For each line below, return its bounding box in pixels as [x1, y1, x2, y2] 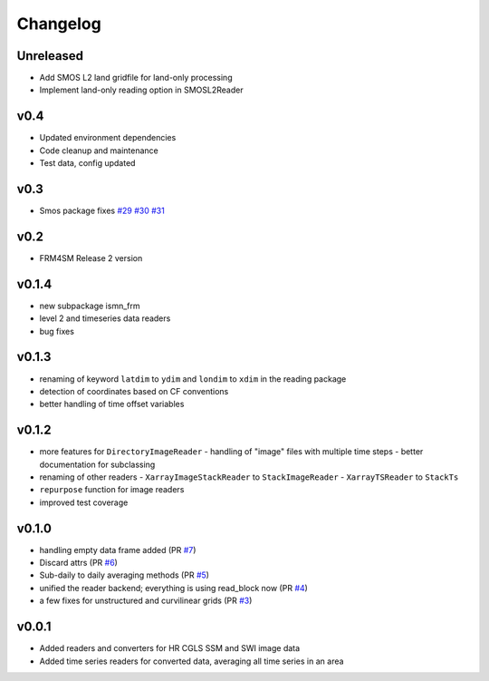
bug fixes [39, 326, 74, 336]
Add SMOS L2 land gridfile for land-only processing [39, 73, 233, 83]
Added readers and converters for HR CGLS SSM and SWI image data [39, 643, 301, 654]
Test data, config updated [39, 158, 136, 169]
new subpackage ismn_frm [39, 300, 140, 311]
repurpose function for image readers [39, 484, 185, 495]
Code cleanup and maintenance [39, 145, 158, 156]
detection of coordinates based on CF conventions [39, 385, 229, 396]
